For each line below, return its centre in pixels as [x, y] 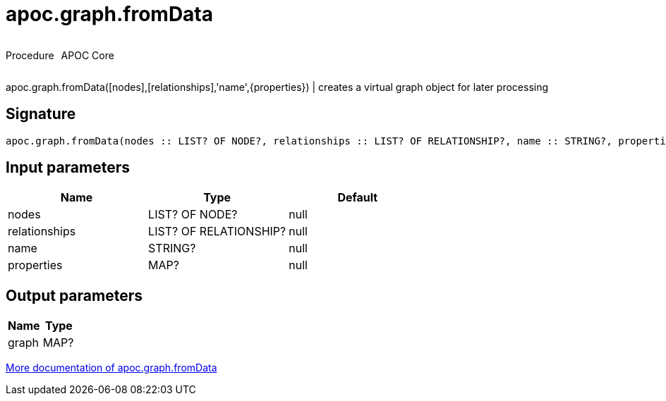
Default [358, 198]
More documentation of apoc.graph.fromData [111, 368]
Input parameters [68, 168]
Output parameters [74, 295]
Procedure [30, 55]
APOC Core [87, 55]
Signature [41, 114]
